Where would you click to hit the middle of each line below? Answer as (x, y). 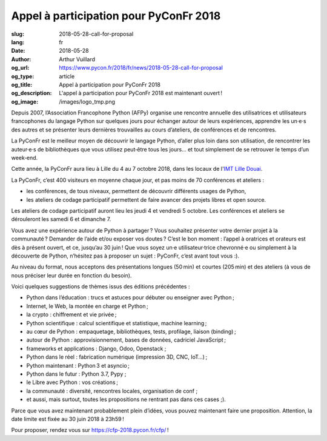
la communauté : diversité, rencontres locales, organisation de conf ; (112, 391)
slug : (18, 34)
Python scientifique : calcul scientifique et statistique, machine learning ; (117, 323)
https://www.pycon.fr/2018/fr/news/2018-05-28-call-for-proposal (141, 68)
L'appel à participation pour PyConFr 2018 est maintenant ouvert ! (141, 93)
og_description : (31, 93)
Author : (21, 59)
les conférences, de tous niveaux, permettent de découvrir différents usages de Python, (136, 191)
